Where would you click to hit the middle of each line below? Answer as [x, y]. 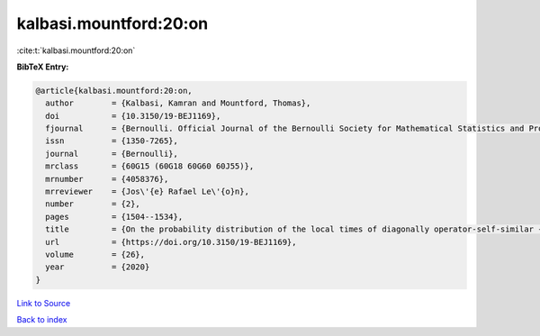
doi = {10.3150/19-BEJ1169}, [133, 116]
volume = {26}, [95, 254]
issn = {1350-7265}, [112, 141]
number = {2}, [93, 204]
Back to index [42, 320]
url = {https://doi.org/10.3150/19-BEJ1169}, [171, 242]
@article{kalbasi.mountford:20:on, [114, 91]
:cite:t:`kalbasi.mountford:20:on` [76, 50]
